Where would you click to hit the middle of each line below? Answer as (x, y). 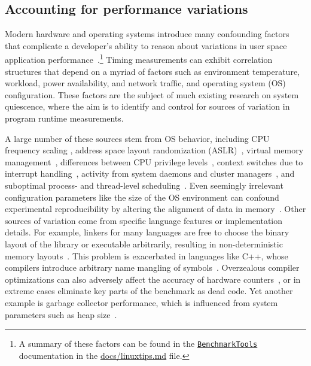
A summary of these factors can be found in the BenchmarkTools (138, 344)
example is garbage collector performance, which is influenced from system (141, 302)
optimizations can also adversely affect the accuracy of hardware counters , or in (153, 279)
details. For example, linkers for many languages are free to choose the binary (147, 232)
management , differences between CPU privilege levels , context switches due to (154, 161)
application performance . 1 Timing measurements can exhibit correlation (139, 59)
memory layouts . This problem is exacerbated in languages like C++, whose (147, 255)
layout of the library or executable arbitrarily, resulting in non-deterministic (144, 244)
